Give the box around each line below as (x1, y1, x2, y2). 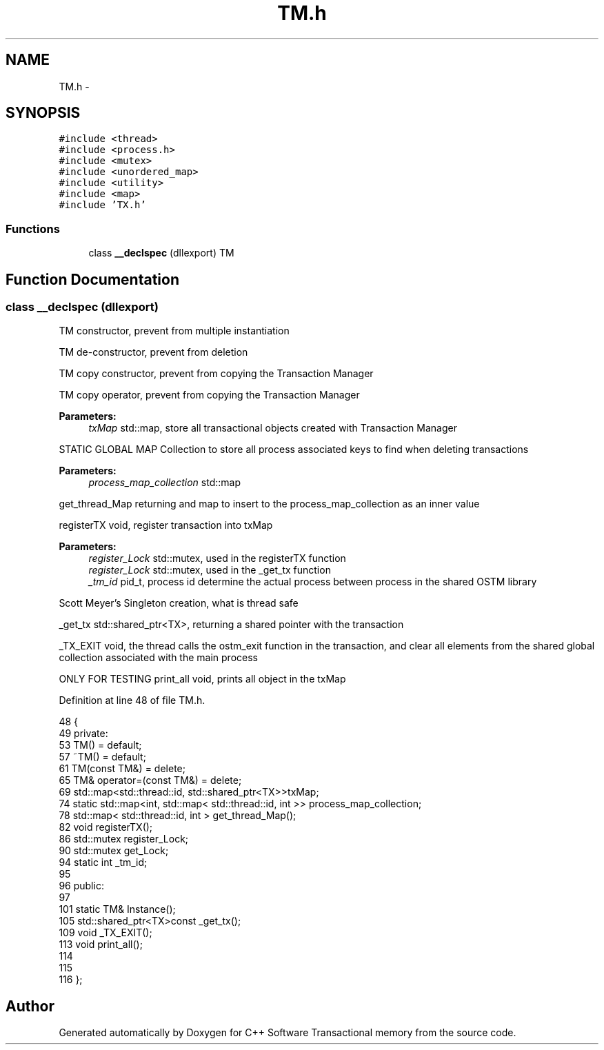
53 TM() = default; (59, 739, 142, 751)
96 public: (59, 880, 104, 892)
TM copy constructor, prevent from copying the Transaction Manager (59, 367, 374, 380)
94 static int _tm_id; (59, 856, 148, 869)
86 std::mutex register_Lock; (59, 833, 189, 845)
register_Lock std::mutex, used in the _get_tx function (88, 564, 331, 576)
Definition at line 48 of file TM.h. (59, 694, 205, 707)
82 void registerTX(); (59, 821, 153, 834)
